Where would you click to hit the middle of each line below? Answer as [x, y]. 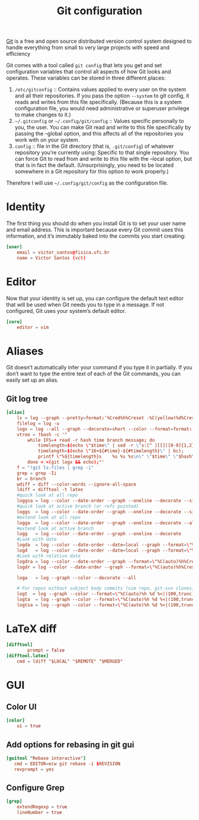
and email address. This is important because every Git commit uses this [95, 230]
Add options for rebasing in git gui [70, 744]
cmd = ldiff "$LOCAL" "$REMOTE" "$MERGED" [70, 661]
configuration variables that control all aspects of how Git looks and [89, 72]
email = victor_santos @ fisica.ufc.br [63, 252]
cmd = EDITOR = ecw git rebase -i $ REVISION [67, 764]
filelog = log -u [38, 423]
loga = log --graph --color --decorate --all [76, 578]
